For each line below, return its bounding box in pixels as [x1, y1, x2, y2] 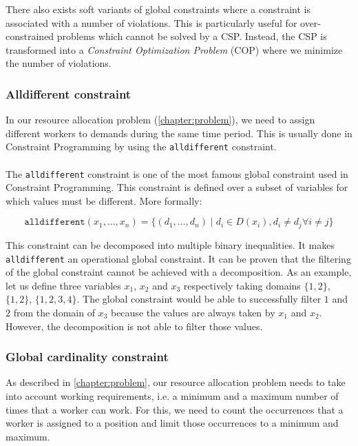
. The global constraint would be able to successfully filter [76, 292, 322, 306]
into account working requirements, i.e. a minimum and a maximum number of [6, 388, 339, 403]
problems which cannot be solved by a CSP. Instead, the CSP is [56, 29, 327, 43]
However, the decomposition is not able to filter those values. [6, 318, 263, 333]
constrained [6, 29, 54, 43]
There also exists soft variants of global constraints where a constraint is [6, 2, 311, 16]
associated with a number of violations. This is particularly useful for [6, 15, 297, 30]
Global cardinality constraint [6, 348, 169, 365]
